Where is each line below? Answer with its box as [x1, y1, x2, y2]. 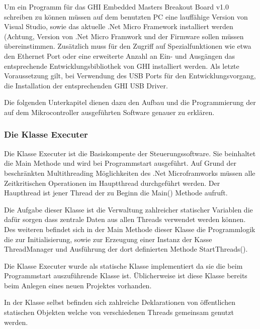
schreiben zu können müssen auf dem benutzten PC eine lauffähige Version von [4, 11, 248, 22]
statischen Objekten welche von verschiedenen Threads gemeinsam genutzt [4, 307, 234, 317]
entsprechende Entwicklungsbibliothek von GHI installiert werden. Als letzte [4, 60, 239, 71]
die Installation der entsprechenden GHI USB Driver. [4, 80, 168, 90]
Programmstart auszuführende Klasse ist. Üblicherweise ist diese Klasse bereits [4, 270, 247, 281]
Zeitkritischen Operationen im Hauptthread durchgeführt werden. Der [4, 177, 220, 188]
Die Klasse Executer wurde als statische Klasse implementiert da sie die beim [4, 260, 243, 271]
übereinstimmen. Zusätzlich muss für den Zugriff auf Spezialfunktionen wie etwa [4, 41, 251, 51]
